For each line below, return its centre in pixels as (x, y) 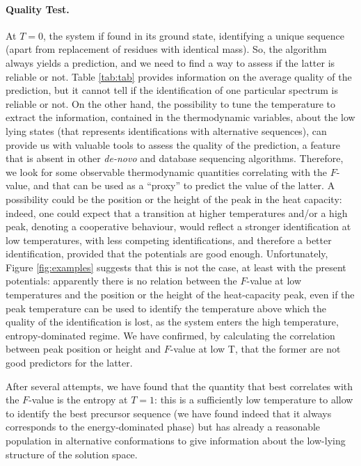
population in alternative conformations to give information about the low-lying (176, 441)
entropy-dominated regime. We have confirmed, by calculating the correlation (170, 335)
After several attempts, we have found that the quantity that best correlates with (179, 386)
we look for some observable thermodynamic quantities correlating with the (167, 171)
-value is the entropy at (78, 400)
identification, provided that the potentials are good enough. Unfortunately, (167, 254)
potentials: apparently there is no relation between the (121, 281)
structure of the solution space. (72, 454)
